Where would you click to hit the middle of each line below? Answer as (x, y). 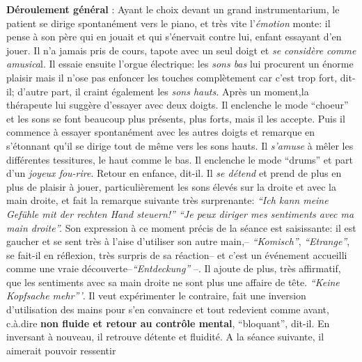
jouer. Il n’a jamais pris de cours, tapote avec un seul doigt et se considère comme (181, 50)
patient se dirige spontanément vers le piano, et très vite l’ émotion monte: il (168, 23)
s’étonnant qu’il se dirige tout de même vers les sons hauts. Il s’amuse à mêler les (180, 145)
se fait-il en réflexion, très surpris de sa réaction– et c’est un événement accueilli (177, 254)
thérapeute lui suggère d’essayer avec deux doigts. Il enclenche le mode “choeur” (178, 105)
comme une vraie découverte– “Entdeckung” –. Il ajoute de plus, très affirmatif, (174, 268)
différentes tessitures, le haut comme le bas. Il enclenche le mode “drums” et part (180, 159)
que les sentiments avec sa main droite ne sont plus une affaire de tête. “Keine (173, 282)
